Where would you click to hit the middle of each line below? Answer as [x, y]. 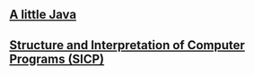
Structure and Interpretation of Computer [127, 45]
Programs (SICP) [57, 58]
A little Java [43, 15]
